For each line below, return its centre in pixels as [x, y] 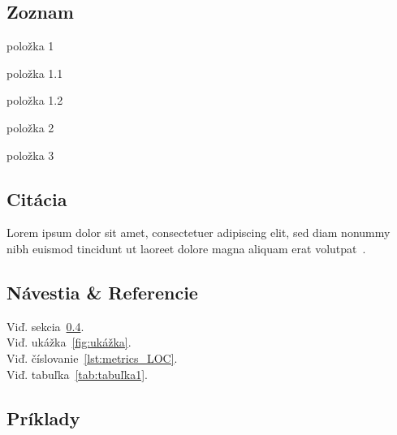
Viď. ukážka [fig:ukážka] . [69, 342]
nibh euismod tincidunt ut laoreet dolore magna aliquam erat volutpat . [186, 248]
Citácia [37, 198]
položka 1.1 [35, 73]
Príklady [43, 418]
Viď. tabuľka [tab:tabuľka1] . [77, 374]
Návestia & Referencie [102, 292]
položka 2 [30, 127]
